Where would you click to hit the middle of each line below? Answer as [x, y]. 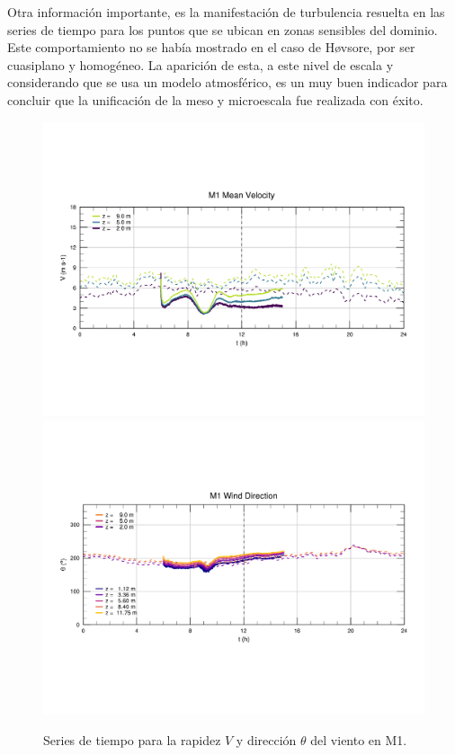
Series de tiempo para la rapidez [132, 739]
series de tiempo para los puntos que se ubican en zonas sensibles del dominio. [223, 29]
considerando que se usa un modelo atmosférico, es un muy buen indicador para [227, 82]
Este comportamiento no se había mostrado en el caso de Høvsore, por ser [211, 47]
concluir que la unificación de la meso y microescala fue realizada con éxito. [215, 99]
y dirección [266, 739]
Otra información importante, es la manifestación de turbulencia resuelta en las [226, 12]
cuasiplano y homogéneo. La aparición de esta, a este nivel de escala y [201, 64]
